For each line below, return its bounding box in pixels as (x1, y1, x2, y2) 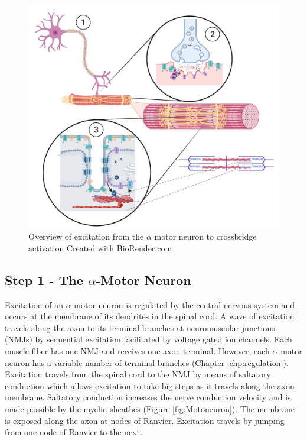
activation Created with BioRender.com (28, 241, 172, 254)
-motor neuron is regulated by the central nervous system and (71, 298, 295, 310)
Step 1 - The (5, 270, 83, 289)
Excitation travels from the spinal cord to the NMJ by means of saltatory (5, 368, 271, 380)
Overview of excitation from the (28, 230, 144, 242)
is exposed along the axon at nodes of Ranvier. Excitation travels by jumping (5, 414, 285, 426)
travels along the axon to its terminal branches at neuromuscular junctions (5, 321, 275, 334)
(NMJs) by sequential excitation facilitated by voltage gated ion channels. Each (5, 333, 292, 345)
